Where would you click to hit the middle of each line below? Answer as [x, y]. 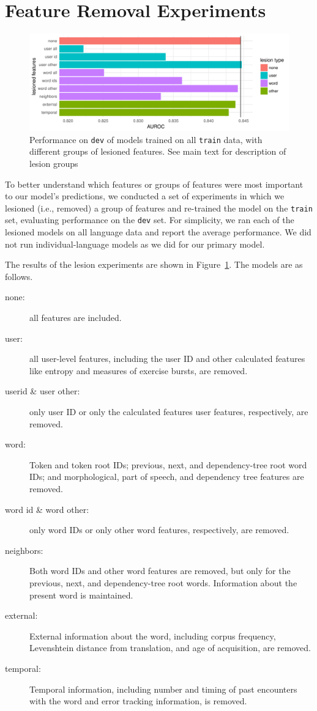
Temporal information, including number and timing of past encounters [163, 689]
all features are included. [76, 318]
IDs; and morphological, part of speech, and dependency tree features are [167, 477]
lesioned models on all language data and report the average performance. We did [158, 232]
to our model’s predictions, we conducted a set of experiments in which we [145, 196]
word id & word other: [47, 509]
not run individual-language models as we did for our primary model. [135, 244]
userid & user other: [43, 391]
